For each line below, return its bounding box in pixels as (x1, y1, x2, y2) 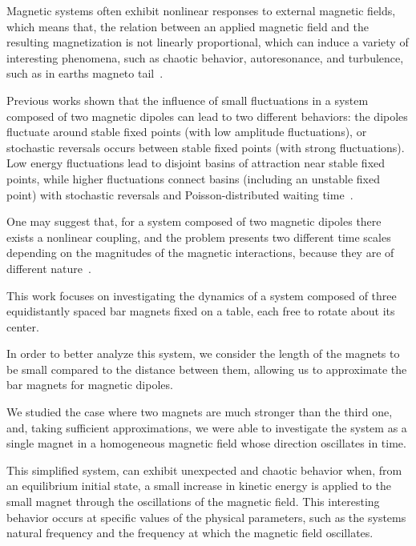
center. (6, 318, 39, 335)
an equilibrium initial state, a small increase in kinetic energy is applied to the (6, 477, 391, 494)
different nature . (6, 259, 91, 276)
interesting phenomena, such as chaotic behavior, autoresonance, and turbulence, (6, 49, 404, 66)
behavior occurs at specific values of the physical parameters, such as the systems (6, 508, 406, 525)
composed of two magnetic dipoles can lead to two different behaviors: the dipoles (6, 107, 408, 124)
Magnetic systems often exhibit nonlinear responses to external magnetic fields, (6, 2, 396, 18)
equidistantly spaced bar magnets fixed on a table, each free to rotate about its (6, 303, 395, 319)
